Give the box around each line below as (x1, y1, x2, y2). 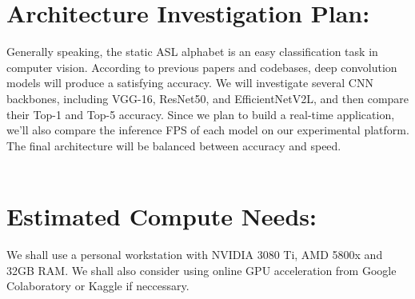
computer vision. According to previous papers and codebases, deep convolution (6, 58, 397, 75)
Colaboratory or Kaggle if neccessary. (6, 277, 190, 294)
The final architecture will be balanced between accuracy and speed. (6, 137, 341, 153)
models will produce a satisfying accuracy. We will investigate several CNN (6, 74, 373, 91)
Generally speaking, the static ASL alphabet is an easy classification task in (6, 43, 378, 60)
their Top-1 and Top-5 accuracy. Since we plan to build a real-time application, (6, 106, 395, 122)
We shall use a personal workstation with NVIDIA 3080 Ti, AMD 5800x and (6, 246, 383, 262)
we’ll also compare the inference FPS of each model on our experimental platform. (6, 122, 409, 138)
